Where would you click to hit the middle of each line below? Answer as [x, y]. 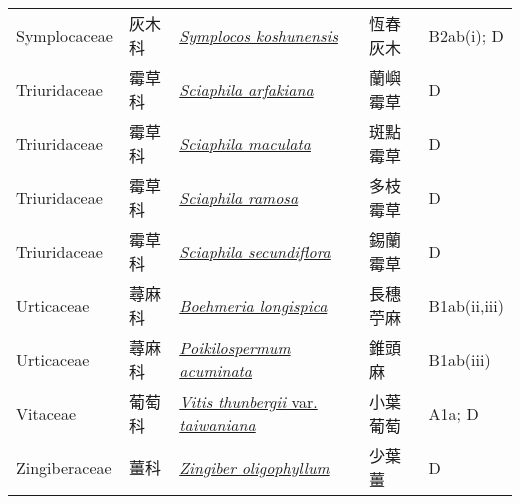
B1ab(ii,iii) [466, 305]
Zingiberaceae [64, 467]
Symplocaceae [64, 35]
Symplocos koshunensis [258, 35]
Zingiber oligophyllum [254, 467]
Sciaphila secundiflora [255, 251]
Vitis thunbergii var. [248, 401]
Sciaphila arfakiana [246, 89]
